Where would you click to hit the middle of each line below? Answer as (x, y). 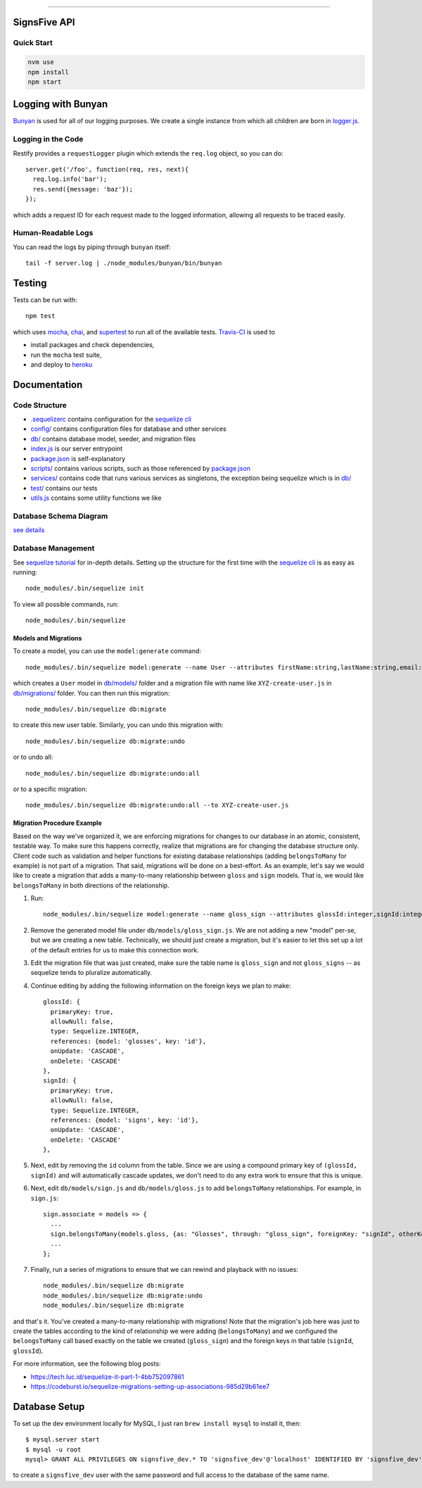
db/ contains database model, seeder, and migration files (113, 439)
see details (29, 530)
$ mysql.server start (63, 1440)
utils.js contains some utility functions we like (96, 498)
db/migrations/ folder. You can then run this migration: (91, 693)
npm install (49, 72)
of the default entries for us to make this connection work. (115, 950)
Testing (30, 283)
